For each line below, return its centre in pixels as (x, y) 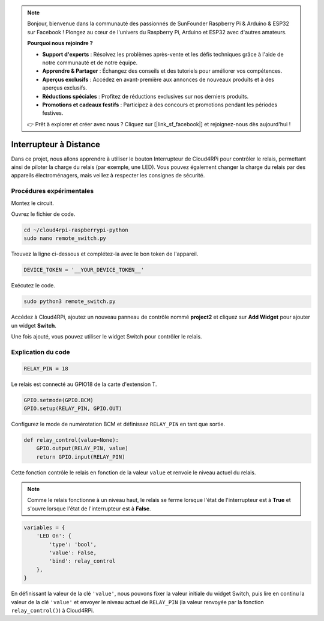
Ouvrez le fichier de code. (43, 214)
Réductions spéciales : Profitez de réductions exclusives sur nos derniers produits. (145, 96)
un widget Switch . (34, 325)
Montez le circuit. (32, 203)
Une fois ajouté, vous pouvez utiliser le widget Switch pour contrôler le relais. (106, 336)
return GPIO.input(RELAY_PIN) (81, 457)
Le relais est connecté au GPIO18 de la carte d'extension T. (84, 384)
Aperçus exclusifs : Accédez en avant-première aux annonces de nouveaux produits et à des (158, 79)
